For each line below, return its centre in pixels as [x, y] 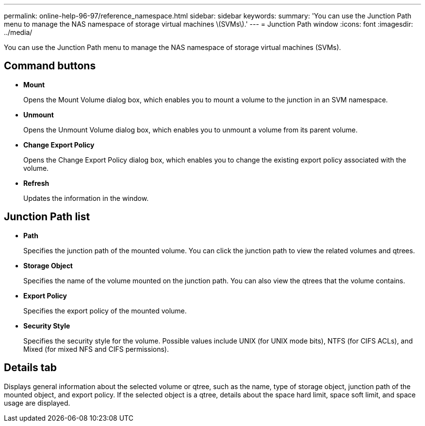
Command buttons [50, 66]
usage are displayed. [37, 403]
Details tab [30, 368]
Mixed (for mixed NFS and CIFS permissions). [96, 349]
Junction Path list [47, 217]
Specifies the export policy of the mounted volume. [105, 311]
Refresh [36, 183]
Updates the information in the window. [86, 198]
